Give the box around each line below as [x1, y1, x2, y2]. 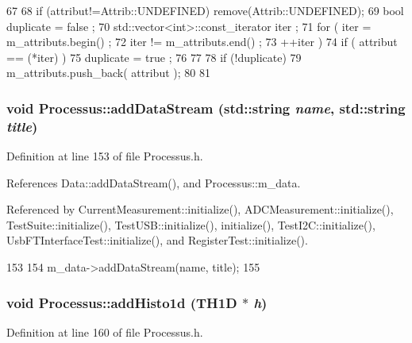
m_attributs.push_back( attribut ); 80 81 [6, 64, 210, 81]
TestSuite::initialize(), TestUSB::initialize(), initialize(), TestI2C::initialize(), [6, 216, 375, 233]
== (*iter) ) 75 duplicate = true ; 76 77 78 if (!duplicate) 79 [6, 48, 302, 65]
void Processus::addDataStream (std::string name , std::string [6, 98, 406, 118]
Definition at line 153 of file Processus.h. [6, 148, 203, 164]
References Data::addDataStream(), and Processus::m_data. [6, 174, 301, 191]
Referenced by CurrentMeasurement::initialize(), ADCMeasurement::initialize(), [6, 201, 394, 218]
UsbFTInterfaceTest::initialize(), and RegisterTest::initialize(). [6, 232, 308, 249]
